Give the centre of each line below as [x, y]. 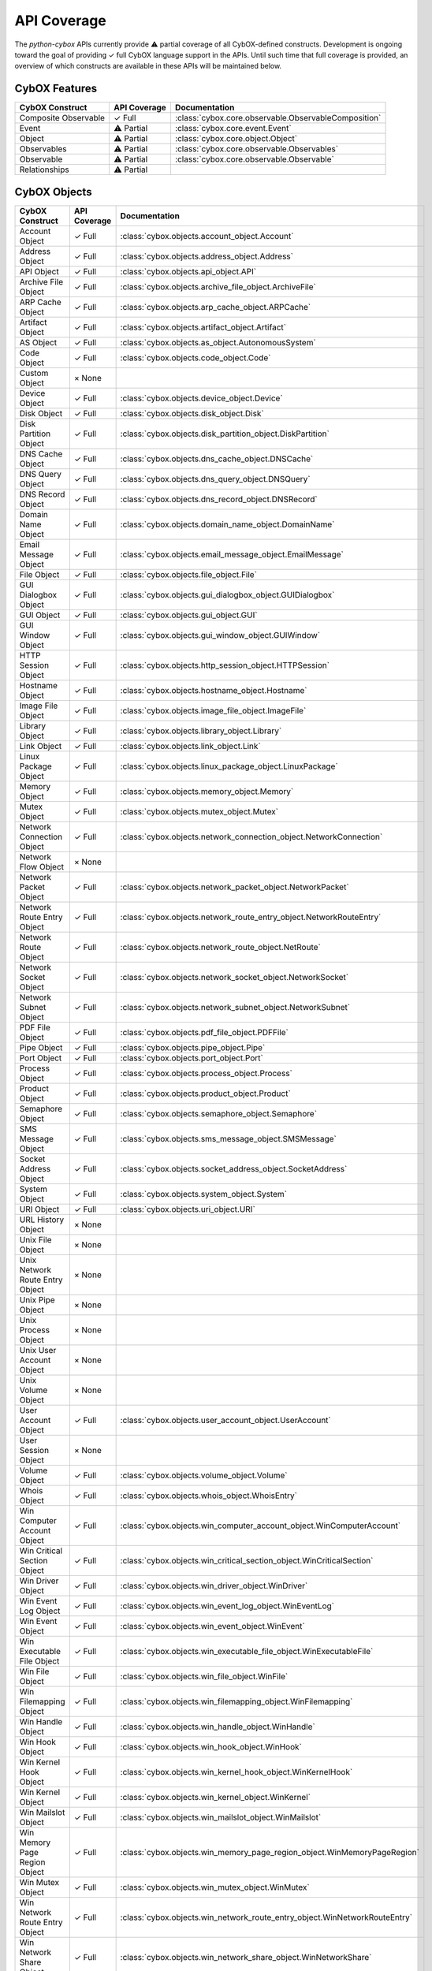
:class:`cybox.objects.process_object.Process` [207, 1073]
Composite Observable [62, 118]
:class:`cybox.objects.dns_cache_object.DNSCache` [217, 459]
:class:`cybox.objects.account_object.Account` [207, 236]
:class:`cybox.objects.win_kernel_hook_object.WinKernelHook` [236, 1772]
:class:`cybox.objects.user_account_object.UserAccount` [225, 1420]
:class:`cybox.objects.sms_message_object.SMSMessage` [228, 1138]
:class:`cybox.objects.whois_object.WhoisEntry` [209, 1496]
